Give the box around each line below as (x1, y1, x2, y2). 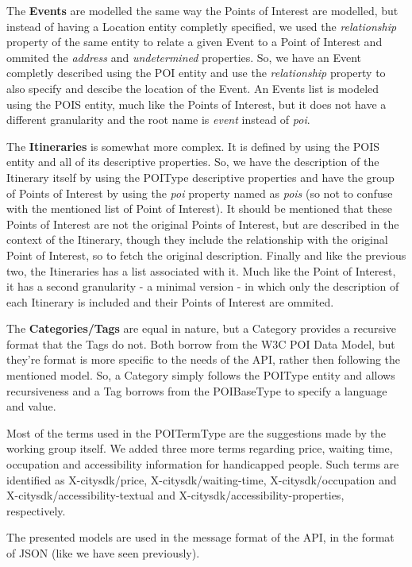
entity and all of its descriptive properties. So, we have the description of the (6, 153, 379, 170)
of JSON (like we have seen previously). (6, 545, 200, 561)
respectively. (6, 502, 66, 519)
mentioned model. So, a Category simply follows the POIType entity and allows (6, 367, 395, 384)
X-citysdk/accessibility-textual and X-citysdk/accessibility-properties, (6, 487, 345, 503)
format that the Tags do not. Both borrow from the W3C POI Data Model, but (6, 335, 395, 352)
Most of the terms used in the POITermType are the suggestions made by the (6, 424, 386, 441)
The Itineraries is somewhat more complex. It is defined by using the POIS (6, 137, 380, 154)
